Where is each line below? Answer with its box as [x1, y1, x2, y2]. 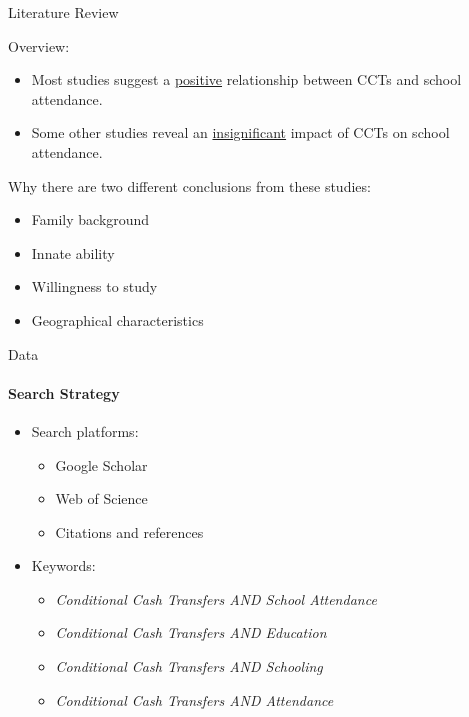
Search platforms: [31, 420, 139, 441]
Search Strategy [8, 382, 120, 403]
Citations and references [55, 521, 204, 542]
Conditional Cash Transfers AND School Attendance [55, 588, 377, 609]
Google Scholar [55, 454, 148, 475]
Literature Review [8, 2, 119, 22]
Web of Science [55, 488, 148, 509]
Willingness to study [31, 276, 158, 297]
